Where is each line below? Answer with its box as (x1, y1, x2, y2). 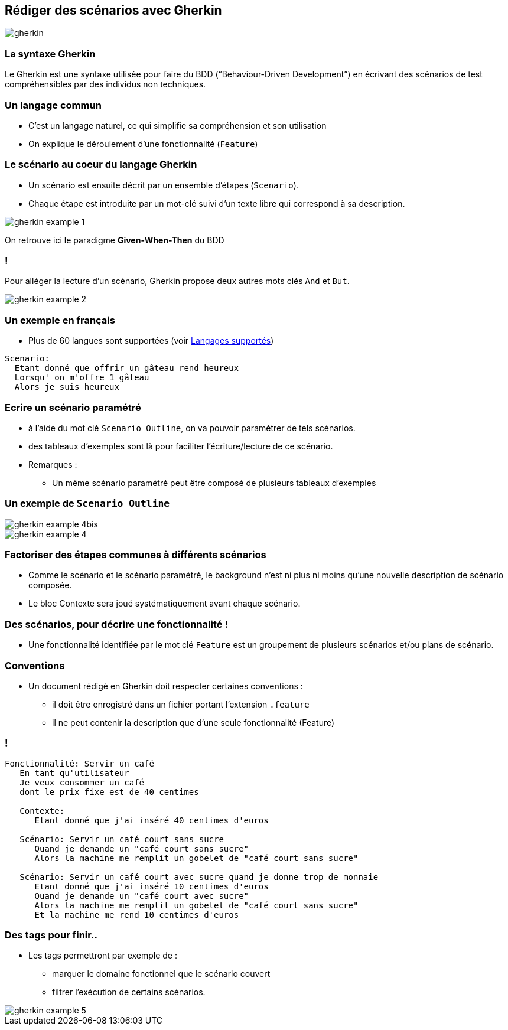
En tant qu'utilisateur (19, 768, 129, 778)
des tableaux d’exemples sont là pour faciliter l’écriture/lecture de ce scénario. (28, 441, 333, 451)
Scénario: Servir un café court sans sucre (19, 834, 224, 844)
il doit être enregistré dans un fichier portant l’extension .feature (52, 699, 310, 709)
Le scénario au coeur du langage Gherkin (5, 158, 197, 171)
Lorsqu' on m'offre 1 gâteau (14, 373, 149, 383)
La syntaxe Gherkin (5, 47, 96, 60)
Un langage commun (5, 99, 102, 111)
